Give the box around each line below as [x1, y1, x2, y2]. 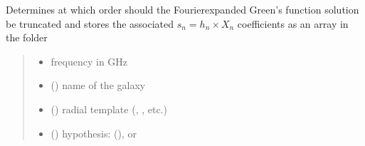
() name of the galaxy [51, 78, 146, 93]
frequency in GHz [51, 53, 128, 68]
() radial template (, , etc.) [51, 101, 167, 116]
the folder [6, 30, 48, 45]
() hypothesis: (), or [51, 125, 137, 140]
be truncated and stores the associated [6, 16, 174, 31]
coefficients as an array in [237, 16, 349, 31]
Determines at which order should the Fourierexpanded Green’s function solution [6, 2, 359, 16]
